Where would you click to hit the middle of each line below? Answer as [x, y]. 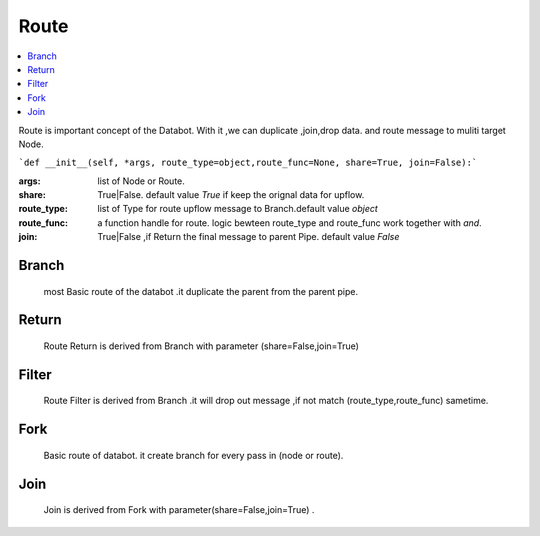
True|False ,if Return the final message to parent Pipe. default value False [248, 237]
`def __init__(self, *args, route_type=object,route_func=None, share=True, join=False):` [248, 163]
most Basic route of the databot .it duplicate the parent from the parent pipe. [201, 291]
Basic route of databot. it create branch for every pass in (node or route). [193, 455]
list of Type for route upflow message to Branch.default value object [238, 209]
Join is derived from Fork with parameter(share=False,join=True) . [179, 510]
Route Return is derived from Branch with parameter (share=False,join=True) [201, 346]
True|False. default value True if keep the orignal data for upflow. [231, 195]
